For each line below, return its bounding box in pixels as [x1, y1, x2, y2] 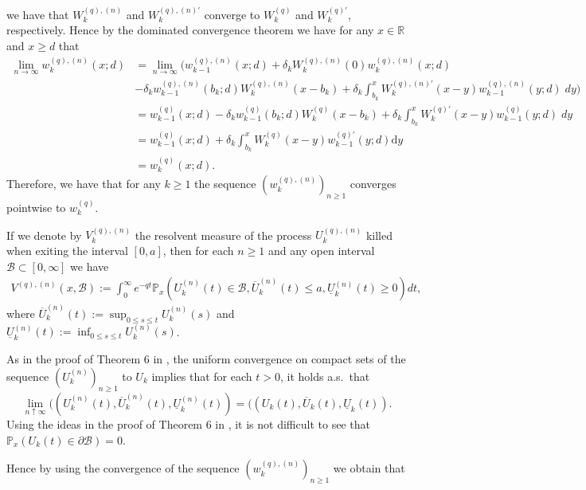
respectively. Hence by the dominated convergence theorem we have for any [6, 22, 374, 38]
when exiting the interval [6, 241, 128, 258]
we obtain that [333, 460, 405, 476]
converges [350, 175, 397, 192]
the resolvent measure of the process [135, 226, 312, 243]
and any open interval [268, 241, 375, 258]
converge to [204, 6, 260, 22]
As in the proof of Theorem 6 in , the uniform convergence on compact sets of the [6, 351, 406, 367]
